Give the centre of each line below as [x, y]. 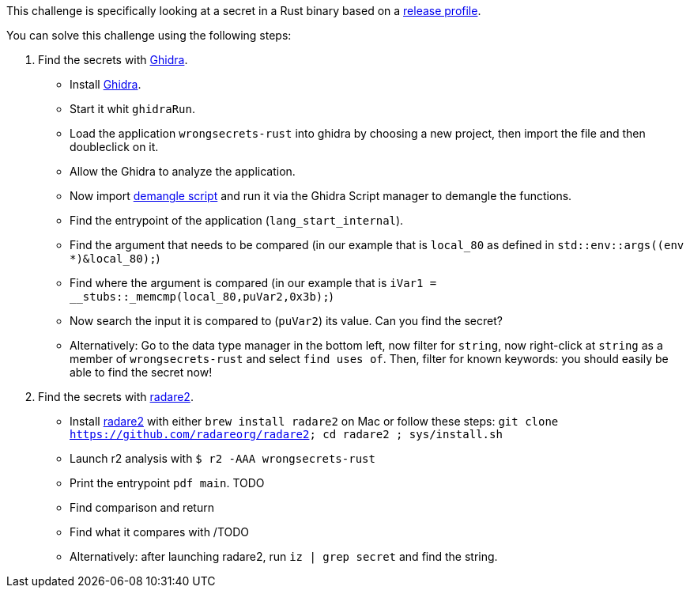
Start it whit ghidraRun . [132, 109]
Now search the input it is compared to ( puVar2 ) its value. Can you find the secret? [286, 321]
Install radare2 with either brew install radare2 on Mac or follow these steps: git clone [314, 421]
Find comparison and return [142, 507]
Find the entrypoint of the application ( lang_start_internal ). [237, 220]
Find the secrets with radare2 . [116, 397]
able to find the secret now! [141, 372]
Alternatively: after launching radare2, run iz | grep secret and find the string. [284, 556]
